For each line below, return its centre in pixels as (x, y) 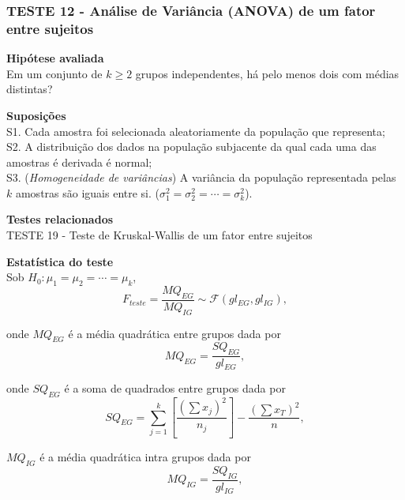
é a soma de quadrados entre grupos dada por (175, 387)
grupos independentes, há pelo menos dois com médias (267, 73)
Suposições (36, 115)
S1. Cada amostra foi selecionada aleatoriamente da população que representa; (196, 131)
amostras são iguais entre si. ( (88, 192)
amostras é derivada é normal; (79, 162)
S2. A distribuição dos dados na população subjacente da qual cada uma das (191, 147)
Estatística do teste (60, 261)
